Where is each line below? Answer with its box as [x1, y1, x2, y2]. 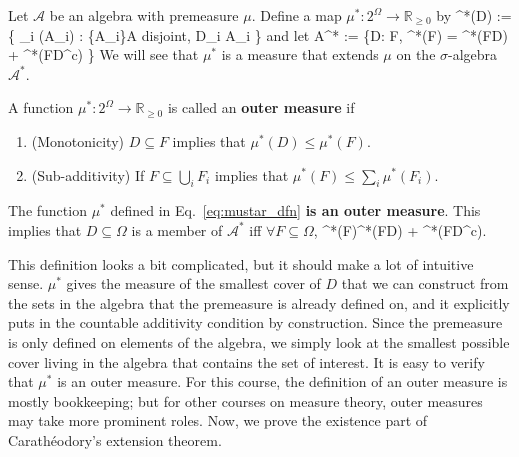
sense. [8, 273, 44, 294]
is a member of [131, 219, 223, 240]
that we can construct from [341, 273, 509, 294]
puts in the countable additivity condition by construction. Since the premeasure [8, 312, 503, 333]
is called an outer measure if [167, 97, 355, 118]
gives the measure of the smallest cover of [66, 273, 321, 294]
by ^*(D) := [436, 5, 512, 25]
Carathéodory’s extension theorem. [8, 429, 222, 450]
